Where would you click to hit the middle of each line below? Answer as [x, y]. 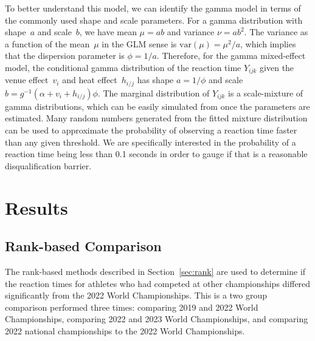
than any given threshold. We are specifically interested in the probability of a [151, 142]
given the [277, 67]
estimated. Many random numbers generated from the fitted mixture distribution [156, 118]
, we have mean [108, 32]
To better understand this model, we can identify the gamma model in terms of [153, 8]
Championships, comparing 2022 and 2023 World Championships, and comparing [157, 319]
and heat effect [90, 80]
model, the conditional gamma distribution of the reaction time [123, 67]
